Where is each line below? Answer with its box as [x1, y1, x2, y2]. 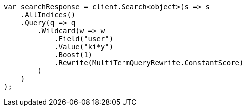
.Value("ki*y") [54, 43, 114, 51]
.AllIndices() [20, 11, 76, 19]
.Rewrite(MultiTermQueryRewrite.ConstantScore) [54, 59, 244, 67]
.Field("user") [54, 35, 114, 43]
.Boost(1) [54, 51, 93, 59]
